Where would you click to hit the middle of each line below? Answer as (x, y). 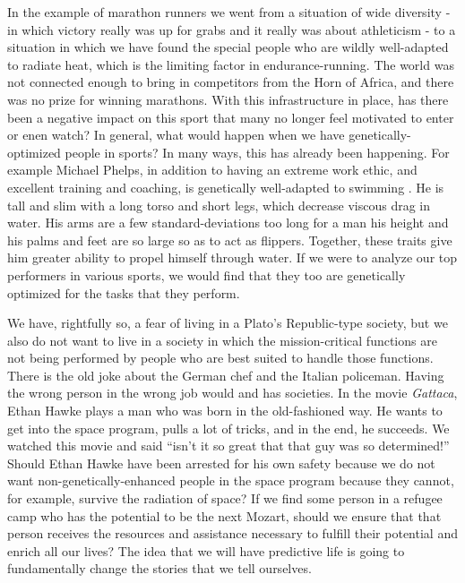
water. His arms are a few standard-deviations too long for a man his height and (228, 223)
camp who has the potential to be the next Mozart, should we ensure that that (224, 515)
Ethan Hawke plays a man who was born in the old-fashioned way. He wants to (225, 411)
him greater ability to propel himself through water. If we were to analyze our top (232, 257)
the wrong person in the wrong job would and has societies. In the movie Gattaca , (232, 393)
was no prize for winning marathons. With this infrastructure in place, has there (228, 99)
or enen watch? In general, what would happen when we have (176, 135)
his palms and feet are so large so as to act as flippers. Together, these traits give (230, 240)
